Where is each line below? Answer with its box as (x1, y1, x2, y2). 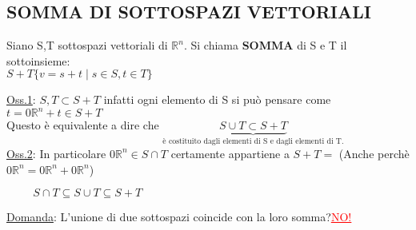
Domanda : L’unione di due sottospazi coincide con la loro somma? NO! (6, 208, 352, 225)
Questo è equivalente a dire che (6, 117, 159, 133)
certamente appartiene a (170, 145, 290, 161)
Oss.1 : (6, 91, 36, 108)
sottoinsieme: (6, 52, 70, 69)
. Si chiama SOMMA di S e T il (183, 37, 347, 54)
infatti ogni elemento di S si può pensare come (103, 91, 331, 108)
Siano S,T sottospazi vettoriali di (6, 37, 168, 54)
